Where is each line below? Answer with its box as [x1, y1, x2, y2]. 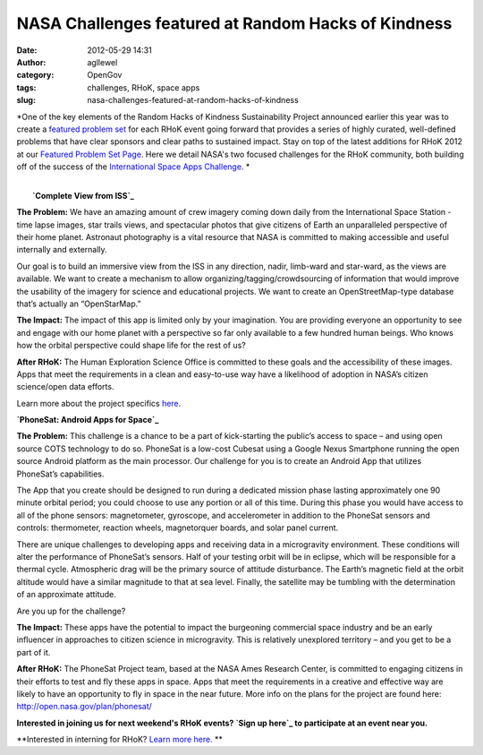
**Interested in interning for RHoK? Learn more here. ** [16, 734, 224, 745]
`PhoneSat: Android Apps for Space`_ [16, 415, 159, 425]
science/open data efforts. [16, 382, 114, 392]
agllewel [87, 56, 118, 67]
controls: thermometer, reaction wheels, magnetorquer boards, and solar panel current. [16, 522, 339, 533]
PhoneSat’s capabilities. [16, 468, 105, 479]
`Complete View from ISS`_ [32, 190, 134, 201]
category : [16, 70, 55, 81]
